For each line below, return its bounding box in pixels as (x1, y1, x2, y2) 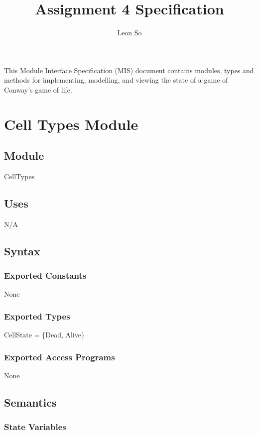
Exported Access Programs (4, 350, 115, 363)
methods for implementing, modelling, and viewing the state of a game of (4, 75, 228, 85)
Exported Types (4, 310, 70, 322)
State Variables (4, 421, 66, 433)
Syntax (4, 243, 40, 258)
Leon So (117, 27, 142, 38)
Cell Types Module (4, 113, 138, 134)
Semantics (4, 395, 57, 410)
